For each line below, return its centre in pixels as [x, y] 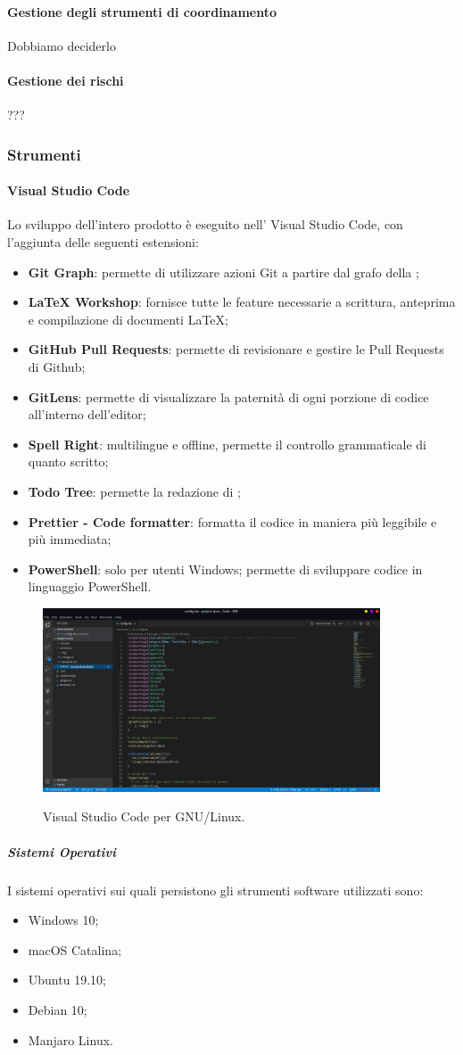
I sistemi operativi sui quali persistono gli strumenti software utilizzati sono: [215, 890]
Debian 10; [58, 1009]
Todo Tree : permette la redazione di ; [134, 491]
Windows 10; [63, 920]
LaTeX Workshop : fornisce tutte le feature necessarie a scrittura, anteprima [242, 302]
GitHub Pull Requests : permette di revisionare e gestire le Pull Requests [236, 349]
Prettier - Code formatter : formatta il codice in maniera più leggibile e [232, 521]
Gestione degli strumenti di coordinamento [142, 11]
